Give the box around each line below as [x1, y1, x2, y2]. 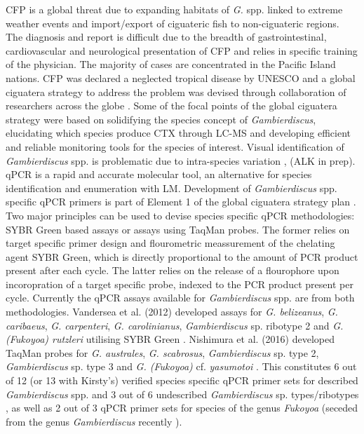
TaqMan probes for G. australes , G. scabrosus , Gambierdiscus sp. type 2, [6, 345, 319, 360]
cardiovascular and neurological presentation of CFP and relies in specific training [6, 43, 358, 57]
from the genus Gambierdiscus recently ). [6, 414, 182, 428]
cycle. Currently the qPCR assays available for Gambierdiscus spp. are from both [6, 290, 355, 305]
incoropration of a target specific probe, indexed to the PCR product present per [6, 276, 353, 291]
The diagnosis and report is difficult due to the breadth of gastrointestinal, [6, 29, 327, 44]
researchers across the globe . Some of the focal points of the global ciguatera [6, 98, 337, 113]
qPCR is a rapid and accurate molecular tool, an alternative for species [6, 167, 312, 182]
